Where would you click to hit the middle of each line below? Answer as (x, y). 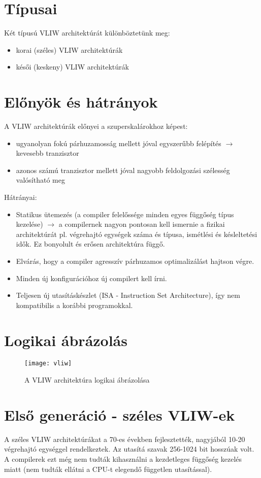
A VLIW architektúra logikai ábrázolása (87, 380)
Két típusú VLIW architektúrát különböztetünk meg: (87, 33)
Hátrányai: (21, 197)
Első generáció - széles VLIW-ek (120, 414)
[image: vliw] (48, 364)
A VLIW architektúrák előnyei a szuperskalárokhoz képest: (96, 126)
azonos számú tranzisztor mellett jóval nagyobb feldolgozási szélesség (123, 170)
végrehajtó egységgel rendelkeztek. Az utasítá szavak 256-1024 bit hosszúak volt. (129, 449)
